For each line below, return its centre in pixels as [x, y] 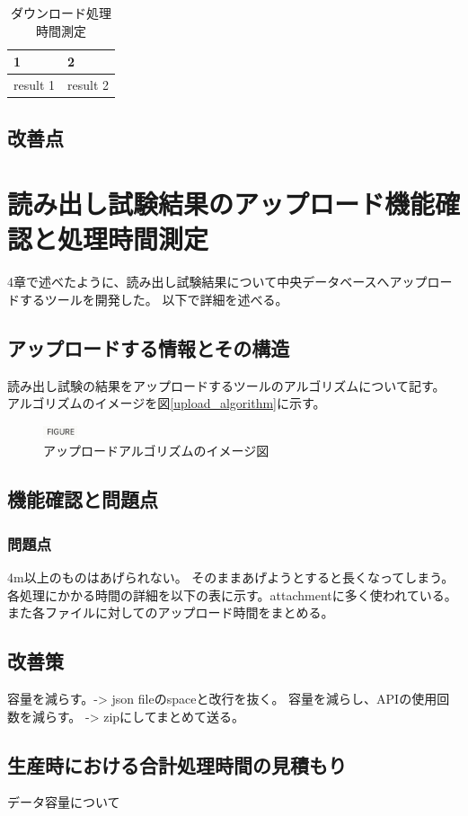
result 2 [88, 85]
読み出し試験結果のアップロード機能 [221, 204]
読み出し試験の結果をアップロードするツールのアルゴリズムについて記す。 [226, 385]
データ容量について [64, 802]
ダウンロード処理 [62, 13]
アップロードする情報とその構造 [149, 347]
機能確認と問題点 [83, 499]
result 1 [35, 85]
